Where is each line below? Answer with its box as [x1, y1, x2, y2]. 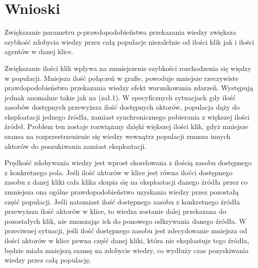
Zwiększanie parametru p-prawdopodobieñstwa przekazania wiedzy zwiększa [4, 27, 236, 37]
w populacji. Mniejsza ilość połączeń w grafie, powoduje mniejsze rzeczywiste [4, 72, 239, 83]
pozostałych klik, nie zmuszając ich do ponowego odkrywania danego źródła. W [4, 215, 247, 226]
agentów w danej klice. [4, 46, 73, 57]
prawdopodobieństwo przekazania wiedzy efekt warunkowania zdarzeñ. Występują [4, 82, 254, 93]
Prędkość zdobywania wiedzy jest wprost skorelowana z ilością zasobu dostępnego [4, 157, 252, 168]
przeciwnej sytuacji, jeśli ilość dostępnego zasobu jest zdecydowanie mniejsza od [4, 225, 247, 236]
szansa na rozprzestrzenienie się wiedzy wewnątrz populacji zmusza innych [4, 131, 231, 141]
